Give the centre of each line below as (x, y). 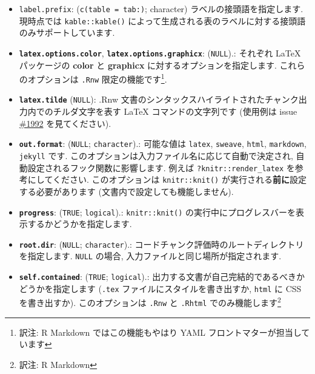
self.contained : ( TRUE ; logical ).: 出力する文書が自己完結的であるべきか (162, 277)
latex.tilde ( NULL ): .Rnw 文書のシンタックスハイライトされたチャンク (159, 99)
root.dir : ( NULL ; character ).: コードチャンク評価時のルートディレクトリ (161, 244)
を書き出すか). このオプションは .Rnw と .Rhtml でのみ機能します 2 (150, 302)
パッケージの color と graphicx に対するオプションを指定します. (148, 65)
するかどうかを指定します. (80, 224)
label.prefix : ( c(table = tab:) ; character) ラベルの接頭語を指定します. (161, 8)
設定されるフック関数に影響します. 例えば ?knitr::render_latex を (161, 167)
